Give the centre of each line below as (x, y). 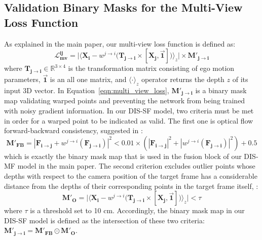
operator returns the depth (183, 79)
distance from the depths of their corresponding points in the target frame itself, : (131, 186)
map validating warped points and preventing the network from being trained (125, 101)
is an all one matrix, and (88, 79)
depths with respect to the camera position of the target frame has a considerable (131, 176)
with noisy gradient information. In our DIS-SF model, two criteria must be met (129, 111)
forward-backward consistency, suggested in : (73, 130)
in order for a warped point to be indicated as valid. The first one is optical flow (129, 120)
